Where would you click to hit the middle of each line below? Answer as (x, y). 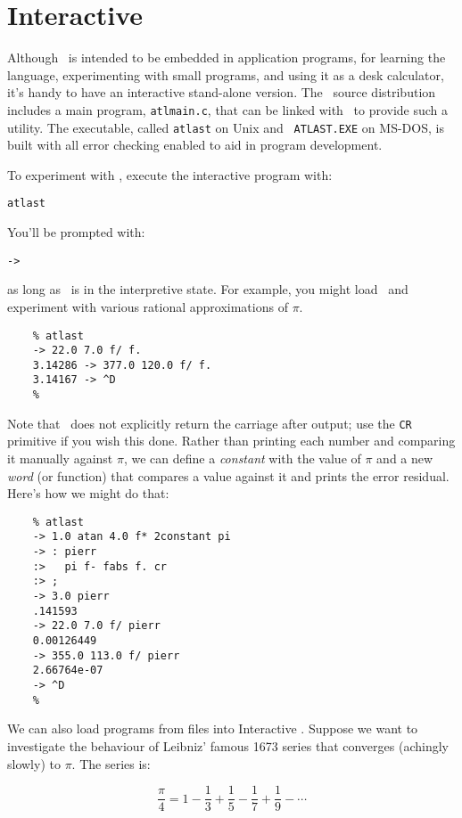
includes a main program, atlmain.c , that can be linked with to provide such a (228, 109)
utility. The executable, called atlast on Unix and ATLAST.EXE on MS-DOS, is (226, 127)
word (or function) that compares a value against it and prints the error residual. (228, 475)
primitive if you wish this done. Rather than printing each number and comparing (231, 441)
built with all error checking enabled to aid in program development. (195, 145)
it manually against (60, 458)
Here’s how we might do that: (88, 493)
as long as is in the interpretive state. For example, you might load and (208, 289)
